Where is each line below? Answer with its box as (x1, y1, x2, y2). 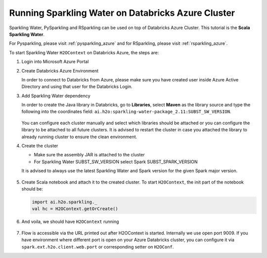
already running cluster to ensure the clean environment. (21, 134, 137, 140)
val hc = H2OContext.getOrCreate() (32, 206, 118, 212)
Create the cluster (21, 143, 58, 149)
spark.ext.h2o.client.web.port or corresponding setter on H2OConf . (21, 244, 174, 250)
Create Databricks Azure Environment (21, 68, 99, 74)
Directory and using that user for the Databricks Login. (21, 84, 133, 90)
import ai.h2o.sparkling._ (32, 199, 97, 205)
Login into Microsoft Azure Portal (21, 59, 89, 65)
